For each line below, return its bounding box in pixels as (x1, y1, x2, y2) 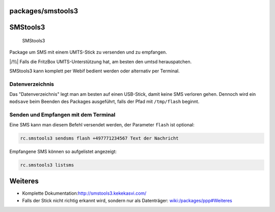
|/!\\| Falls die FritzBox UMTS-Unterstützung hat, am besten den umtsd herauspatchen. (9, 59, 192, 65)
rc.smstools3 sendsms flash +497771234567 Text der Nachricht (20, 135, 179, 141)
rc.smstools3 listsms (20, 162, 74, 168)
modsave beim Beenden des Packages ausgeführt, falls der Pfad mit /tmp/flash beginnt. (9, 98, 200, 104)
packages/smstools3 (9, 7, 78, 15)
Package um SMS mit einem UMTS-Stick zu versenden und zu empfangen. (9, 49, 168, 56)
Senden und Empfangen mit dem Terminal (9, 111, 116, 118)
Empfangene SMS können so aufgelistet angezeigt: (9, 148, 117, 154)
